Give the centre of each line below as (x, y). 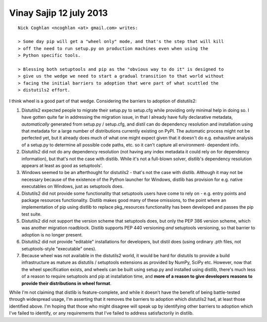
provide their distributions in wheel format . (67, 283)
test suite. (32, 214)
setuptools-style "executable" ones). (59, 249)
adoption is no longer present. (52, 234)
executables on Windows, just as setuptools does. (72, 186)
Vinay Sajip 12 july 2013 (59, 13)
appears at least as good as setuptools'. (62, 165)
